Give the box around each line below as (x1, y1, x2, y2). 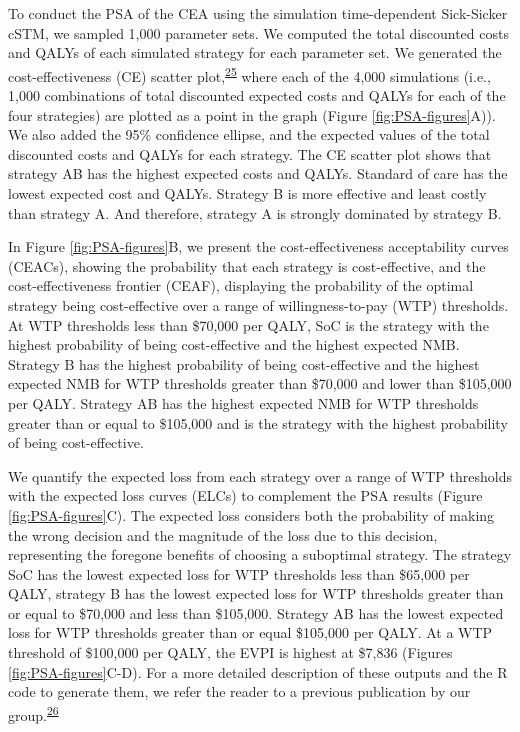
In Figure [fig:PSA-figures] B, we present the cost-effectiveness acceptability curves (8, 236, 509, 257)
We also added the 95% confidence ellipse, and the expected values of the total (8, 124, 490, 145)
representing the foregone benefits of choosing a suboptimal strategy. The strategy (8, 544, 512, 565)
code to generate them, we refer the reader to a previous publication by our (8, 681, 471, 702)
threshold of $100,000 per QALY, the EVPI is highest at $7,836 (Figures (8, 642, 453, 663)
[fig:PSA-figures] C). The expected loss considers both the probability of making (8, 504, 495, 525)
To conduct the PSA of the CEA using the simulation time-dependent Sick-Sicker (8, 3, 508, 23)
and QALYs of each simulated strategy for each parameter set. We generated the (8, 42, 502, 63)
